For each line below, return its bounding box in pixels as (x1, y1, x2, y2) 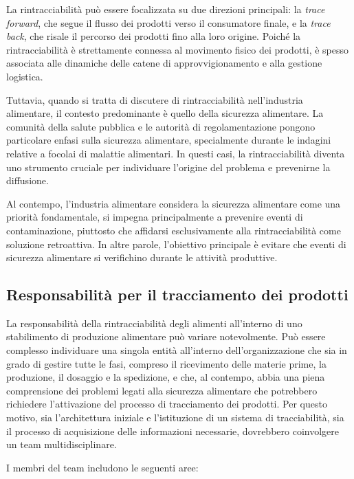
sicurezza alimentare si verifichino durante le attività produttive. (6, 250, 278, 265)
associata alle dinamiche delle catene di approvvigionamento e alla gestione (6, 56, 322, 70)
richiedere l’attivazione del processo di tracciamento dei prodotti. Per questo (6, 397, 327, 411)
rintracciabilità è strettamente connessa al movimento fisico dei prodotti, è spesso (6, 42, 349, 56)
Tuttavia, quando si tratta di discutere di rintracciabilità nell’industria (6, 92, 303, 107)
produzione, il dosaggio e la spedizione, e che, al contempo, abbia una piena (6, 370, 325, 384)
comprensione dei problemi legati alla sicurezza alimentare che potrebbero (6, 383, 318, 397)
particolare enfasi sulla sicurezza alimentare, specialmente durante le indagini (6, 133, 331, 147)
